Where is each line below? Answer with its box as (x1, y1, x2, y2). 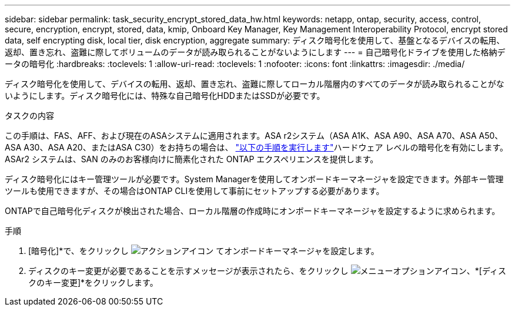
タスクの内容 (5, 111, 54, 121)
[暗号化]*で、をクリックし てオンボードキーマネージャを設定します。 (28, 246, 379, 256)
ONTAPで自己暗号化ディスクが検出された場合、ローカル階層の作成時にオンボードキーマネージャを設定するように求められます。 (5, 206, 500, 216)
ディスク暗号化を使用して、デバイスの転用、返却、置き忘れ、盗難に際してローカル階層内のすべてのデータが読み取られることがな (5, 79, 504, 89)
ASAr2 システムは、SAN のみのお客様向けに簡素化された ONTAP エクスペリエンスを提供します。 (5, 154, 379, 164)
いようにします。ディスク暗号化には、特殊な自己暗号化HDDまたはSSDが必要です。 (5, 91, 325, 101)
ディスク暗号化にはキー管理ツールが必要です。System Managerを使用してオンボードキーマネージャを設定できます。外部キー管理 (5, 174, 504, 184)
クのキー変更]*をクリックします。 (28, 277, 158, 287)
